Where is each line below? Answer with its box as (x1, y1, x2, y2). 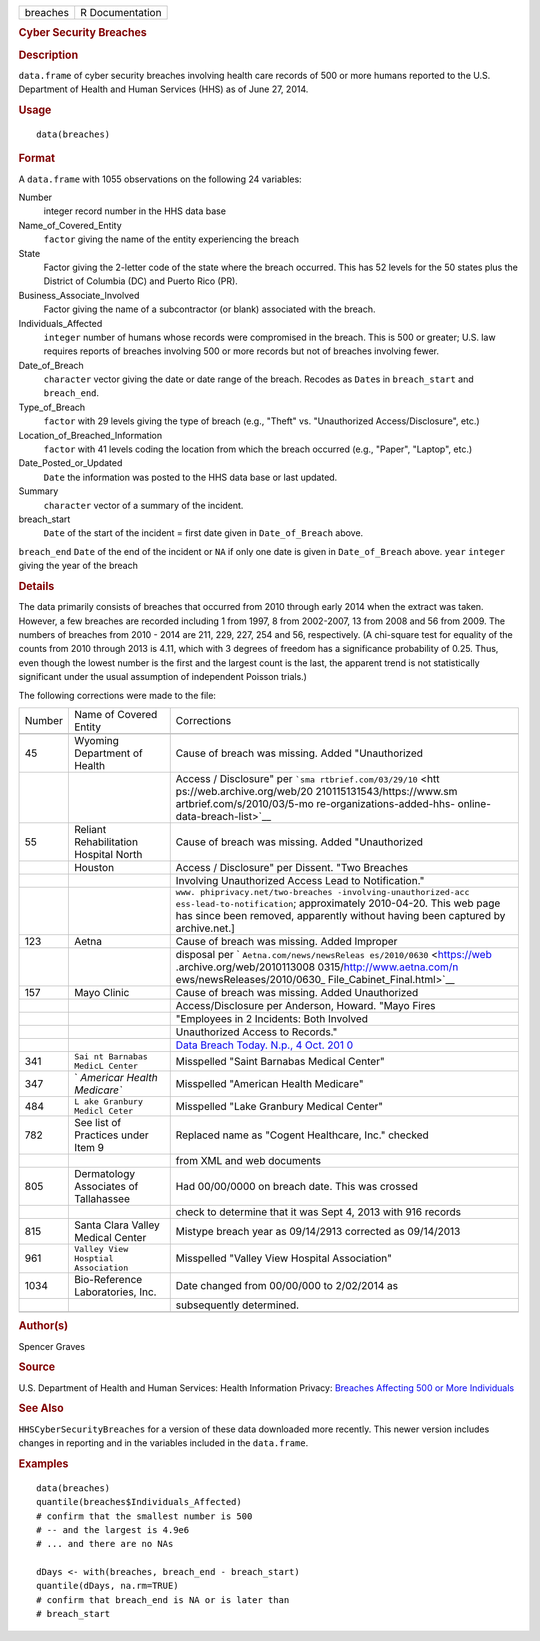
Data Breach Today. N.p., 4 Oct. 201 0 (175, 1038, 354, 1052)
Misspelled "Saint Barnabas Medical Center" (175, 1054, 385, 1068)
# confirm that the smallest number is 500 (36, 1510, 253, 1522)
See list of (73, 1115, 122, 1129)
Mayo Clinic (73, 985, 130, 999)
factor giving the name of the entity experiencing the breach (43, 233, 300, 245)
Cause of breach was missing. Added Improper (175, 934, 398, 948)
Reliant (73, 822, 107, 836)
